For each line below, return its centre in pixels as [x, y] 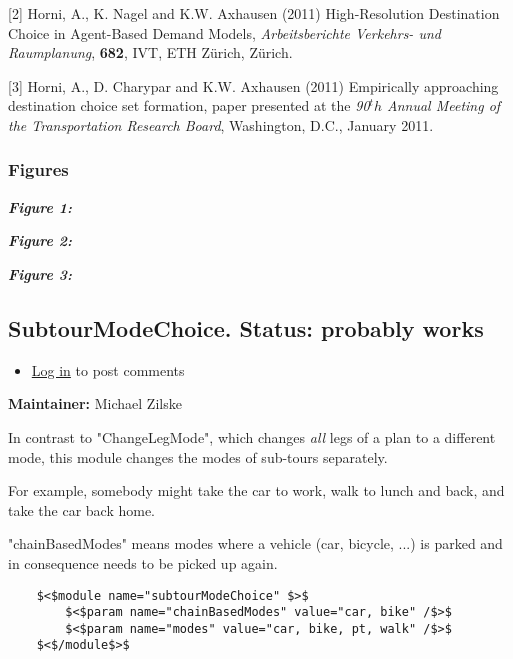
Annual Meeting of [443, 105]
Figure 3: [40, 273]
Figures [38, 169]
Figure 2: [40, 240]
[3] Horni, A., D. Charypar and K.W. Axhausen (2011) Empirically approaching [253, 85]
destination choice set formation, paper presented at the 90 [189, 105]
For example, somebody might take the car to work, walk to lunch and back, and [256, 490]
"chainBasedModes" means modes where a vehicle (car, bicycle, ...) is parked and [255, 543]
